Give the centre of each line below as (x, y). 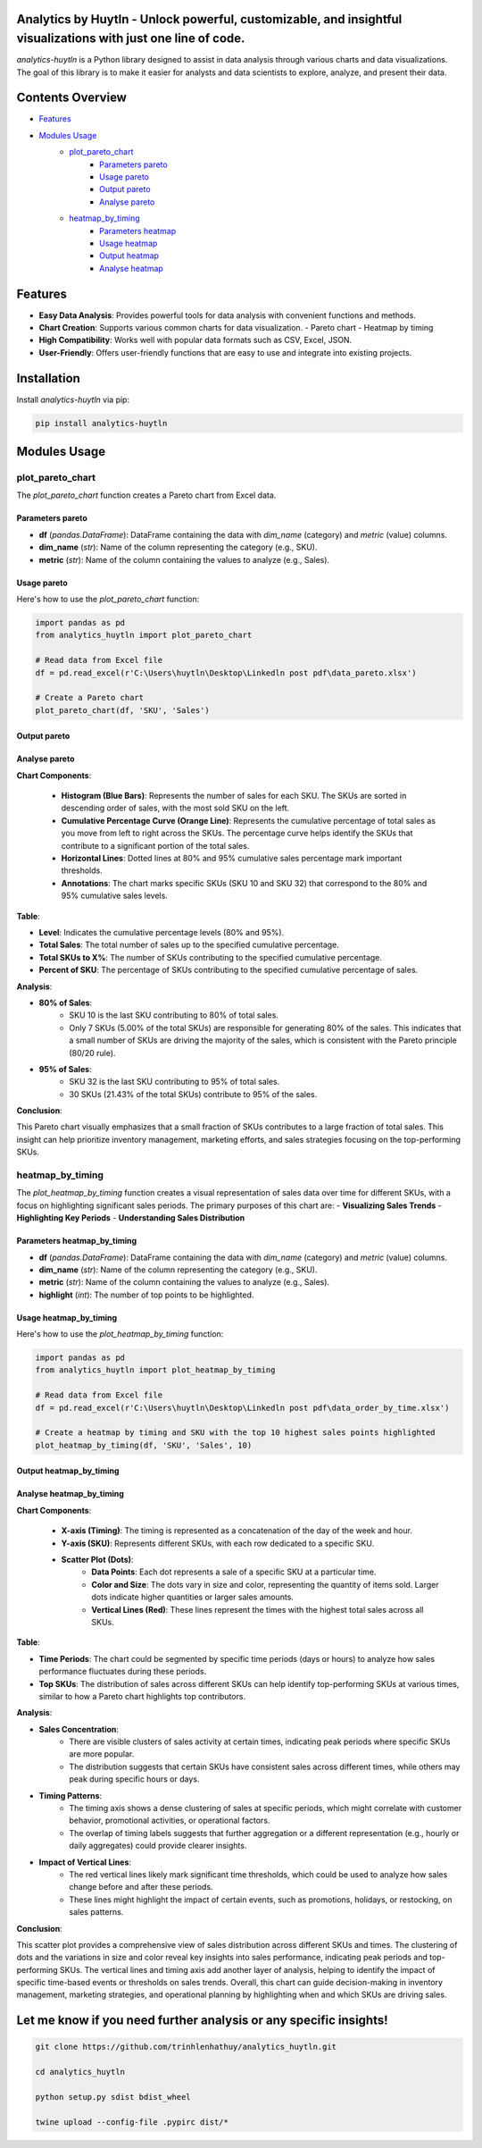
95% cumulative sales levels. (115, 896)
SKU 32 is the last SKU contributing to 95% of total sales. (175, 1082)
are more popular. (102, 1754)
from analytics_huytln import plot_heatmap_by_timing (155, 1370)
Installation (48, 378)
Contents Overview (71, 98)
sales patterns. (96, 1912)
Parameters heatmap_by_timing (77, 1241)
